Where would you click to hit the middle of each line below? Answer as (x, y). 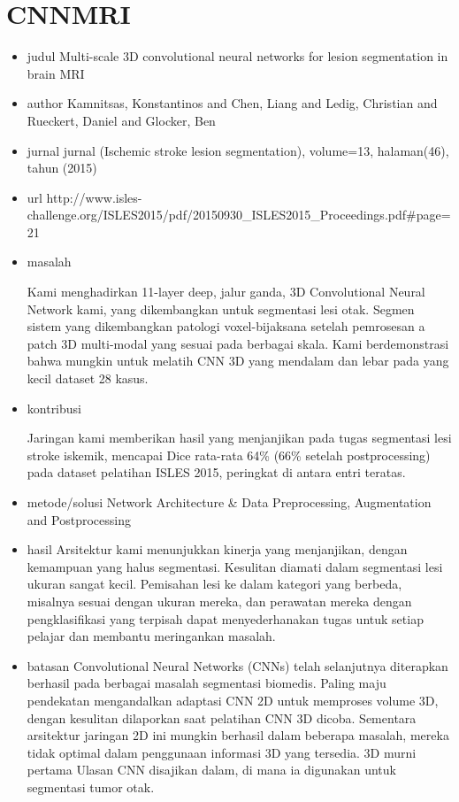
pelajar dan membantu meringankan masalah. (151, 636)
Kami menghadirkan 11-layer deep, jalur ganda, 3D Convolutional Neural (226, 292)
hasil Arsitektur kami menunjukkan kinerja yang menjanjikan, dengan (217, 549)
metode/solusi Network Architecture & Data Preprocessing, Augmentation (229, 502)
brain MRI (56, 73)
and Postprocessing (79, 519)
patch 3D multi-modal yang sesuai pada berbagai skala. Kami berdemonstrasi (238, 343)
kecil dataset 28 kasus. (88, 378)
